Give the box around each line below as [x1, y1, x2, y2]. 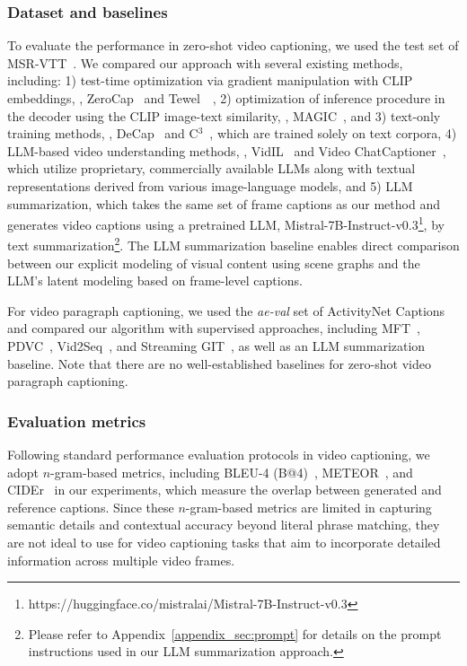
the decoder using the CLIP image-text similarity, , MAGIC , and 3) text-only [7, 106, 441, 125]
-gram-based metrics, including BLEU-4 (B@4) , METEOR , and [50, 462, 413, 481]
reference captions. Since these [7, 497, 174, 516]
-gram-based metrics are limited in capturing [185, 497, 432, 516]
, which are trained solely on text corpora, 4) [209, 124, 457, 143]
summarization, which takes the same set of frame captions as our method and [7, 194, 440, 213]
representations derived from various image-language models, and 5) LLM [7, 176, 413, 195]
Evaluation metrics [7, 409, 146, 432]
